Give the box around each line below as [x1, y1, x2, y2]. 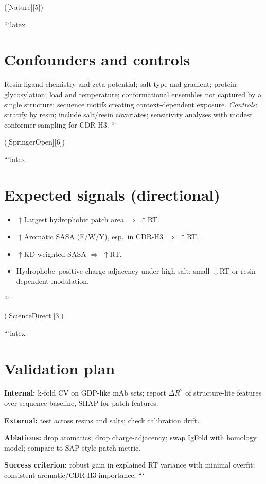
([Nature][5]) [4, 2, 43, 12]
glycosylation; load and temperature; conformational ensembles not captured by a [4, 88, 262, 99]
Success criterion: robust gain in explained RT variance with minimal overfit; [4, 459, 255, 470]
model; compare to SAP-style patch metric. [4, 442, 141, 453]
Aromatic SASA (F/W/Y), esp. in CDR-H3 [24, 231, 164, 242]
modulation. [51, 275, 90, 286]
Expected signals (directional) [4, 184, 220, 205]
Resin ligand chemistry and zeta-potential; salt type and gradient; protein [4, 79, 237, 89]
